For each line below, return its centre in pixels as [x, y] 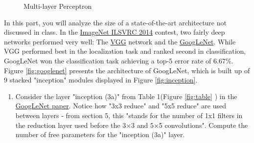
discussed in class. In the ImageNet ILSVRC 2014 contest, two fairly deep [115, 32]
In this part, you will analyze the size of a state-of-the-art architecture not [115, 22]
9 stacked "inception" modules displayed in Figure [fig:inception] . [101, 80]
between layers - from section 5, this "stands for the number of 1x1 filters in [129, 115]
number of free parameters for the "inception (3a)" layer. [100, 134]
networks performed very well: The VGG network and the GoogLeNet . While [120, 41]
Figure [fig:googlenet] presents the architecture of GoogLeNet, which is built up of [127, 70]
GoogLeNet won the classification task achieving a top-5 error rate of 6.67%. [119, 60]
